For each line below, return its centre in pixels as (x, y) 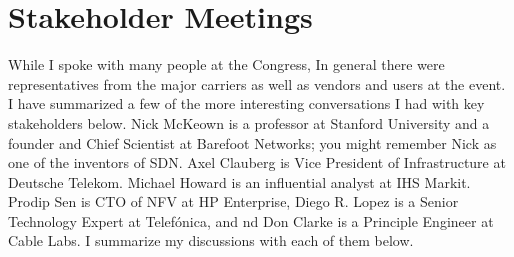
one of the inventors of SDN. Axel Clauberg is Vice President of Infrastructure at (257, 162)
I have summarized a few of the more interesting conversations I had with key (246, 103)
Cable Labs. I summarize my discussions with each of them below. (211, 240)
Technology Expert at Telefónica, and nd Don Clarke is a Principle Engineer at (251, 220)
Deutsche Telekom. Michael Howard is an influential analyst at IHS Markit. (239, 181)
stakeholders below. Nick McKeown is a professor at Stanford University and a (249, 122)
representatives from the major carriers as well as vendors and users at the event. (257, 83)
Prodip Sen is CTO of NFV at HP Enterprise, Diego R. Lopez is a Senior (233, 201)
